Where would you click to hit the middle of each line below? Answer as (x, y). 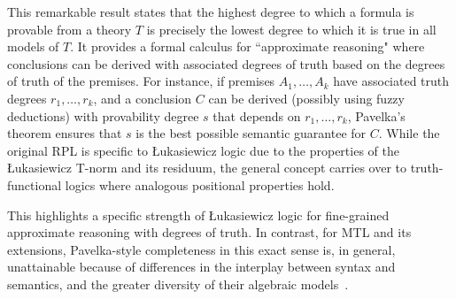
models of (33, 46)
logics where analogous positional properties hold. (200, 184)
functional (35, 184)
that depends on (257, 115)
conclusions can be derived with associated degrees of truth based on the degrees (226, 63)
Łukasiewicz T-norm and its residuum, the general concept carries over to (207, 168)
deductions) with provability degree (103, 115)
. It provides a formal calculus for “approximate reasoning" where (247, 46)
